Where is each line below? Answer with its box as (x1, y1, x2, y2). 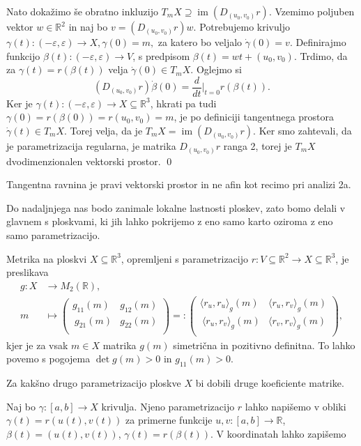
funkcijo (6, 48, 40, 63)
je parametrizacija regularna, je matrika (6, 139, 176, 153)
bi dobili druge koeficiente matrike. (195, 375, 344, 390)
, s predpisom (132, 48, 190, 63)
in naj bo (68, 20, 108, 33)
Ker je (6, 95, 33, 110)
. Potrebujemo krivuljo (193, 20, 290, 33)
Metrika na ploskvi (6, 251, 87, 266)
